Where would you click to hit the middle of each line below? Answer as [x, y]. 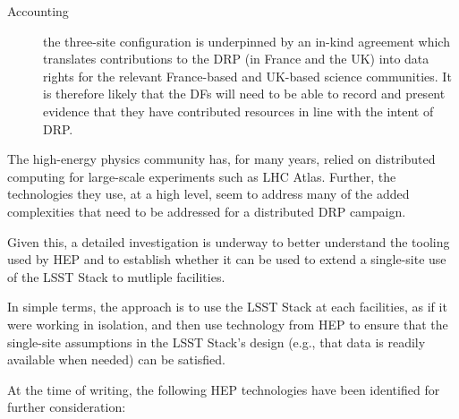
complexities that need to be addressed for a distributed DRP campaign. [207, 211]
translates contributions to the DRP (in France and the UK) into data [236, 59]
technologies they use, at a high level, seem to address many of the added [208, 194]
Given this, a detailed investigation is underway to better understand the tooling [229, 241]
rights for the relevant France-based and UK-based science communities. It [247, 76]
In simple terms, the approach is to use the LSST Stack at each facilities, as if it [227, 307]
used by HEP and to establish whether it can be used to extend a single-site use [227, 259]
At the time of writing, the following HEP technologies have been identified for [224, 389]
